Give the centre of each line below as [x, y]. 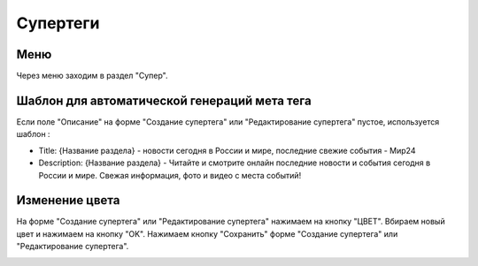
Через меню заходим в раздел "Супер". [92, 76]
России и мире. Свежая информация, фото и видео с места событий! [170, 175]
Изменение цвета [68, 200]
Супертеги [58, 23]
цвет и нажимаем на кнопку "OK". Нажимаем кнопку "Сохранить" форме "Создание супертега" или [207, 233]
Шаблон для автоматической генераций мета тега [164, 100]
